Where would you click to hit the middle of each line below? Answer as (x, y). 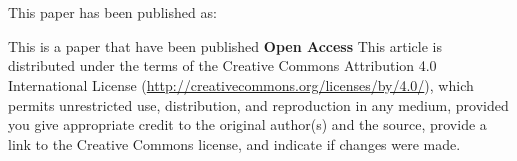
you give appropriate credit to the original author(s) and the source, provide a (247, 124)
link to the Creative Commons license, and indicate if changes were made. (234, 143)
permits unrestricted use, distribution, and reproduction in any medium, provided (258, 104)
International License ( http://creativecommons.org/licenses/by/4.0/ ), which (241, 84)
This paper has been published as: (112, 12)
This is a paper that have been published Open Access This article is (225, 45)
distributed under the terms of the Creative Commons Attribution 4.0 (222, 65)
